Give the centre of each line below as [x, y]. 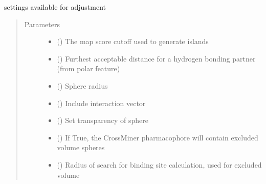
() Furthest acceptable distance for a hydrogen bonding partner [156, 58]
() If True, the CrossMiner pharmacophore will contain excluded [158, 137]
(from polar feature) [88, 68]
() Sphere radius [82, 85]
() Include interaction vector [101, 103]
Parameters [42, 24]
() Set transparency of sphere [103, 120]
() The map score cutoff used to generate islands [133, 41]
